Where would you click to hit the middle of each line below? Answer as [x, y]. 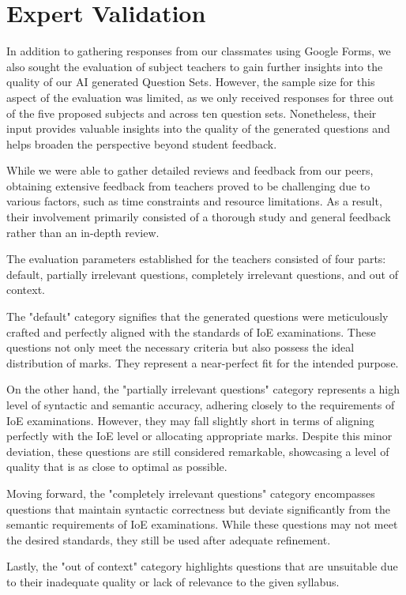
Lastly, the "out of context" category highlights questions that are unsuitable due [202, 566]
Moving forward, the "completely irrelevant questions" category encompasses [191, 493]
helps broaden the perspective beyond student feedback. [142, 143]
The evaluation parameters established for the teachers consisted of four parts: [196, 259]
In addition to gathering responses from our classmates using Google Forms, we [199, 51]
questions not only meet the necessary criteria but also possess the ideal [180, 347]
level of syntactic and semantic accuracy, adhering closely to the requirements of [201, 405]
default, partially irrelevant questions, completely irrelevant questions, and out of [202, 274]
